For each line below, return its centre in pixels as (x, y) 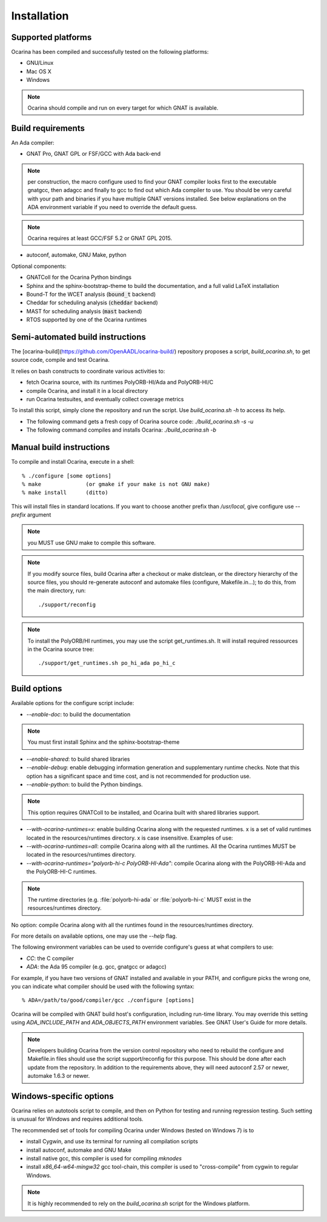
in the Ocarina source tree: (61, 649)
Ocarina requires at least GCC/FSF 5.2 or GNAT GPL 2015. (100, 238)
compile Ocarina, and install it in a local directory (87, 390)
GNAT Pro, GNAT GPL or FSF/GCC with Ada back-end (94, 154)
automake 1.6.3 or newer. (59, 1076)
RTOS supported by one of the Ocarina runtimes (87, 320)
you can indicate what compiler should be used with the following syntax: (103, 987)
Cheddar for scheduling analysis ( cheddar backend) (92, 302)
